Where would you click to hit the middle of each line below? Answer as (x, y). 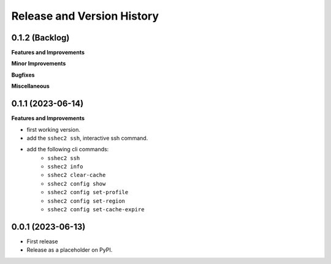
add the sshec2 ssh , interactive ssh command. (87, 138)
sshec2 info (65, 167)
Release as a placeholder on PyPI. (70, 250)
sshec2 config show (77, 183)
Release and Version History (85, 16)
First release (42, 241)
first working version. (54, 129)
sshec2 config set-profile (88, 192)
